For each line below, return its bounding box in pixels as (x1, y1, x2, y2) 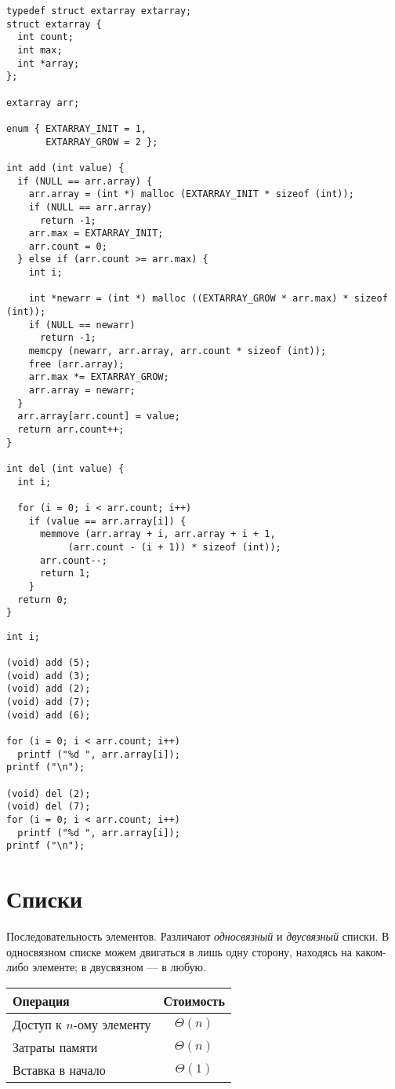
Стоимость (163, 991, 225, 1010)
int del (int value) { (6, 462, 125, 474)
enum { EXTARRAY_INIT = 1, (6, 122, 147, 134)
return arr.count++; (17, 424, 125, 435)
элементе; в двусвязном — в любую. (32, 959, 206, 975)
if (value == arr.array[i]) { (28, 515, 187, 527)
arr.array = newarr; (28, 385, 136, 396)
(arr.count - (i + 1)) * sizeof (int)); (67, 541, 281, 553)
